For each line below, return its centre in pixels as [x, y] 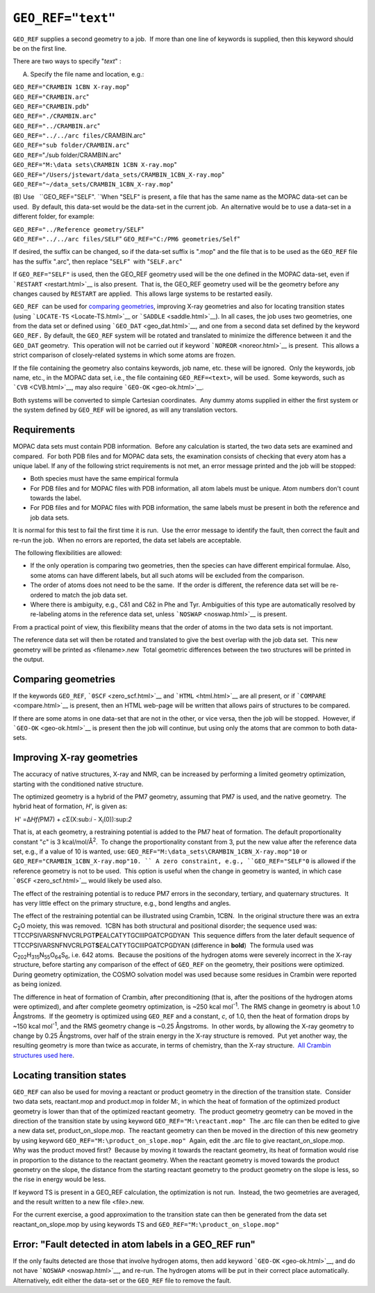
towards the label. [56, 498]
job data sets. [50, 517]
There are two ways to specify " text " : [67, 61]
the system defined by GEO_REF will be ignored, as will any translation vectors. [125, 410]
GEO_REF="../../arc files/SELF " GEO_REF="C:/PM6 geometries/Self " [126, 239]
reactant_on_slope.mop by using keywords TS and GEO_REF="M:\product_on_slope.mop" [146, 1224]
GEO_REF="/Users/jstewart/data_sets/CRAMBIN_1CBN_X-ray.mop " [119, 175]
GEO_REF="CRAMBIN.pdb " [51, 106]
